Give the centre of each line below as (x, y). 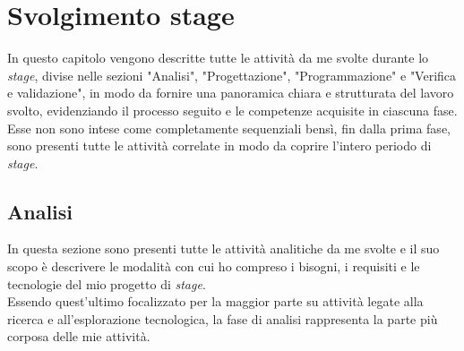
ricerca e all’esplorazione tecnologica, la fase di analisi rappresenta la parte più (223, 318)
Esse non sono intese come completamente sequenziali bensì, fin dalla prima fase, (229, 128)
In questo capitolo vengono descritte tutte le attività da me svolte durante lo (218, 58)
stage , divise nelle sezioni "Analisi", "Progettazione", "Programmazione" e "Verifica (232, 75)
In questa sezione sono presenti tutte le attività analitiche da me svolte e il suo (223, 248)
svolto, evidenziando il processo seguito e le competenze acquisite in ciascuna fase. (232, 110)
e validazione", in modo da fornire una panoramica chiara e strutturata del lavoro (231, 93)
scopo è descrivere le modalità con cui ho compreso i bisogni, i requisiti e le (214, 266)
